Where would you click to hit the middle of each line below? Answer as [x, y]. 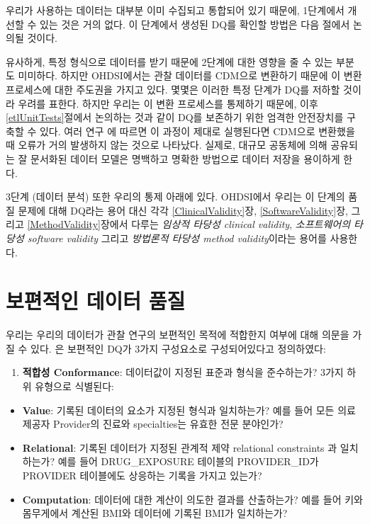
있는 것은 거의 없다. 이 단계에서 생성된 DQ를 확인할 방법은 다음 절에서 [195, 24]
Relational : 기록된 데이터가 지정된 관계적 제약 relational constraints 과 [180, 447]
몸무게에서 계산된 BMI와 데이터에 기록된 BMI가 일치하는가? [155, 513]
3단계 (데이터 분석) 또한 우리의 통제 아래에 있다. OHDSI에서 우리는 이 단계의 [175, 196]
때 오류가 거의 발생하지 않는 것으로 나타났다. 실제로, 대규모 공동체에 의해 [167, 145]
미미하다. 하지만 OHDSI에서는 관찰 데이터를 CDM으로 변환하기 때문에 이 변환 [190, 75]
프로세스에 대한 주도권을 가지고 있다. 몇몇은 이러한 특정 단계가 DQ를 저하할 [173, 89]
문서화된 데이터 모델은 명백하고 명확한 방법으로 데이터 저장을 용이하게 [185, 158]
